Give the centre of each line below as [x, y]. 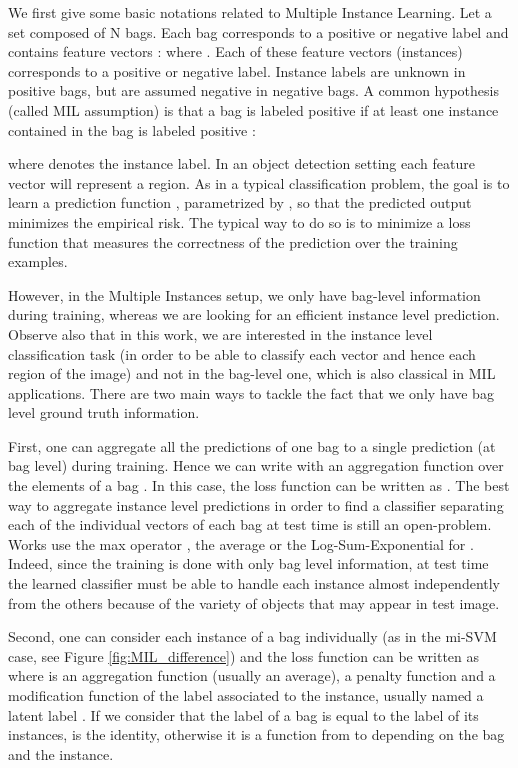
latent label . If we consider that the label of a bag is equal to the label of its [243, 714]
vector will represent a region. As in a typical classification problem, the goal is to [259, 182]
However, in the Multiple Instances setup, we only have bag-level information [244, 294]
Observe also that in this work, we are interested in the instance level [220, 333]
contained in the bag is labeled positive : [132, 129]
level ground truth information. [104, 412]
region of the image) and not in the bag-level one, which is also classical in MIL [252, 373]
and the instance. [61, 753]
